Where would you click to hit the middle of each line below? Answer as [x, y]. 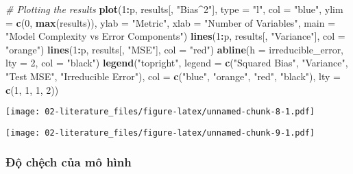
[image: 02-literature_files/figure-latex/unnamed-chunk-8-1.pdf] [160, 112]
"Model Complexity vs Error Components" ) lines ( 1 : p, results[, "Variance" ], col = [175, 36]
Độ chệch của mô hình [69, 162]
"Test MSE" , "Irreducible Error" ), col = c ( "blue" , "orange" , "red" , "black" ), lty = [173, 76]
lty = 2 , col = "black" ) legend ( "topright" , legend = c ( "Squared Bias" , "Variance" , [177, 63]
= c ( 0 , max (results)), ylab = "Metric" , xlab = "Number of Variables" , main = [171, 22]
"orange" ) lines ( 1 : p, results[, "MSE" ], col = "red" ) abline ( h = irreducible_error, [175, 49]
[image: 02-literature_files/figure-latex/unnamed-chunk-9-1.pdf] [160, 133]
